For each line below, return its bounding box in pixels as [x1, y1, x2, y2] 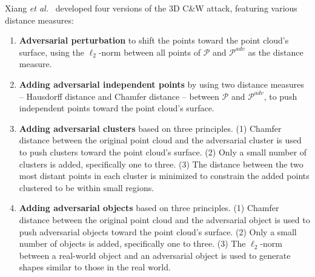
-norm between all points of [98, 45, 201, 58]
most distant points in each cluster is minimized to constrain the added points [19, 169, 310, 182]
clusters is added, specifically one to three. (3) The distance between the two [19, 157, 303, 170]
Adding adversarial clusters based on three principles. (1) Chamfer [19, 122, 282, 134]
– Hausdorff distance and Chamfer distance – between [19, 90, 219, 102]
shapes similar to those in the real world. [19, 261, 171, 273]
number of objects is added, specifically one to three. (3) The [19, 237, 246, 250]
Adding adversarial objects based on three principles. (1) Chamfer [19, 201, 279, 214]
